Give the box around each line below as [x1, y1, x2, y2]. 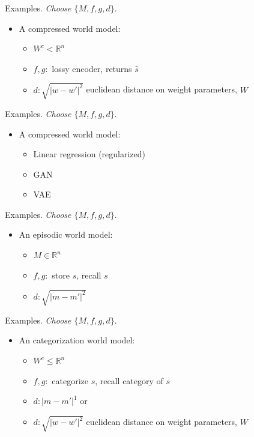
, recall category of [95, 374, 163, 387]
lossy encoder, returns [52, 62, 132, 74]
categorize [52, 374, 88, 387]
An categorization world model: [19, 334, 135, 346]
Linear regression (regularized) [33, 148, 146, 160]
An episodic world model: [19, 228, 113, 241]
